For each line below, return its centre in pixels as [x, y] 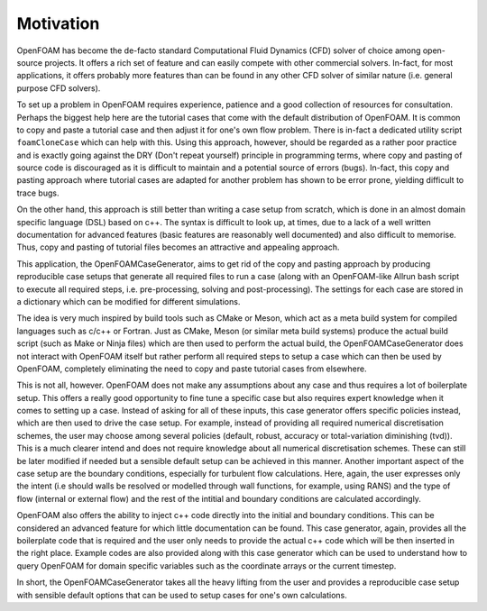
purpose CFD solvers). [59, 88]
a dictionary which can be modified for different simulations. [129, 301]
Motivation [58, 23]
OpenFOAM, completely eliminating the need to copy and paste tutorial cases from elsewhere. [192, 369]
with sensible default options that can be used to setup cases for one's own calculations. [182, 595]
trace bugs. [38, 193]
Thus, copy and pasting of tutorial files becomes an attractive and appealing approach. [178, 247]
